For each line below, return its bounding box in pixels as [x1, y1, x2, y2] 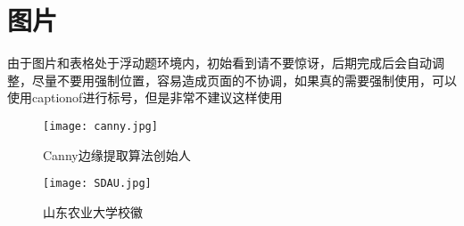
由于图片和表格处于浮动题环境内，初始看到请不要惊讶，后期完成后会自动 [7, 53, 432, 72]
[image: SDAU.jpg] [43, 177, 152, 190]
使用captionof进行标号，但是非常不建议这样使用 [7, 88, 283, 107]
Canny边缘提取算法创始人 [43, 145, 191, 164]
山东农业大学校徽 [43, 202, 143, 221]
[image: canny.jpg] [43, 119, 158, 133]
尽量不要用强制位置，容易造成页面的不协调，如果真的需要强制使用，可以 [31, 70, 457, 89]
